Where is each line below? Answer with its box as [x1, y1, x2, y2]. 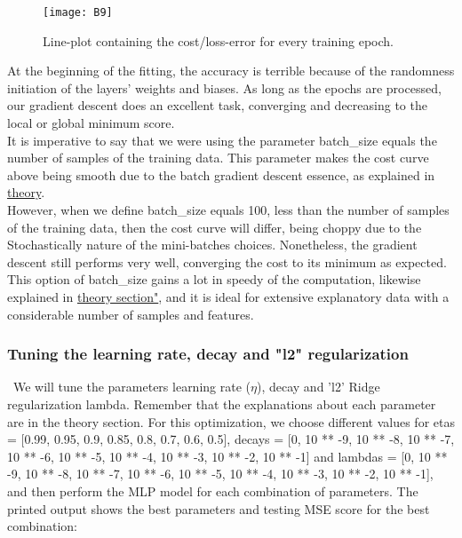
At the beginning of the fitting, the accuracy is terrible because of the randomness [7, 61, 455, 80]
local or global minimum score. [7, 114, 175, 132]
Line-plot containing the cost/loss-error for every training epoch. [43, 31, 394, 50]
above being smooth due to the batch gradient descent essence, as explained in [7, 165, 435, 184]
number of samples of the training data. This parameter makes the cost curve [7, 148, 429, 167]
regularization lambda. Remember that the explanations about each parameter [7, 394, 436, 413]
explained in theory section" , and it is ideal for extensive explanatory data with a [7, 287, 450, 305]
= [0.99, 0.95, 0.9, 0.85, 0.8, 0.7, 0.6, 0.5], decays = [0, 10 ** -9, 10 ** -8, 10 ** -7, [7, 430, 455, 448]
